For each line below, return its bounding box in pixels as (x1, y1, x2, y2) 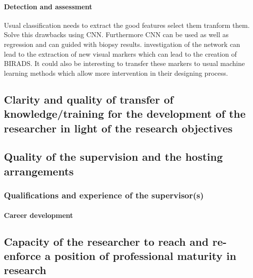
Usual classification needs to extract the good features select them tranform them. (4, 20, 250, 30)
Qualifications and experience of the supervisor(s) (4, 189, 204, 201)
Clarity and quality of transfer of (4, 91, 173, 107)
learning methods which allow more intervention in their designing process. (4, 67, 228, 78)
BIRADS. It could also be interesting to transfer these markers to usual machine (4, 58, 245, 68)
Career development (4, 210, 73, 220)
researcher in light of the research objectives (4, 120, 233, 135)
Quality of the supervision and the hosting (4, 149, 223, 164)
